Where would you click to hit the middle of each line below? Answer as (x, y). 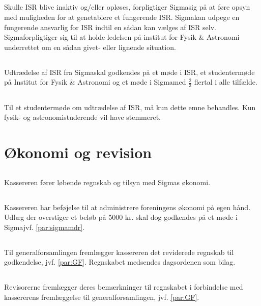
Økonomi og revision (78, 152)
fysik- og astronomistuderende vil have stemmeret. (83, 117)
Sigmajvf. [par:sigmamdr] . (45, 227)
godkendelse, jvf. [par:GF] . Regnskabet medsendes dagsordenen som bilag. (120, 262)
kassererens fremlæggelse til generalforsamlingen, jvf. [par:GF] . (102, 297)
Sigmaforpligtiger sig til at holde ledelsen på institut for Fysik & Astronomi (122, 37)
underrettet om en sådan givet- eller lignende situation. (90, 47)
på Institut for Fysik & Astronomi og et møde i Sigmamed (95, 82)
